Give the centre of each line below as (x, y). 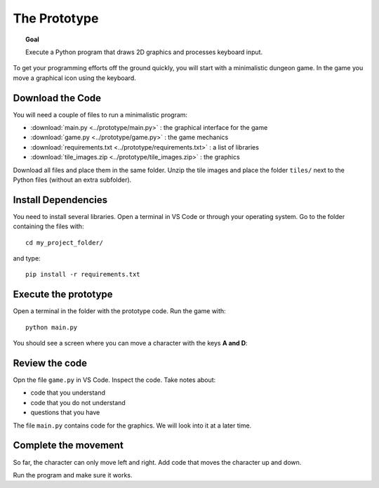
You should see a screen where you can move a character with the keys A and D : (131, 343)
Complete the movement (68, 446)
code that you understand (68, 393)
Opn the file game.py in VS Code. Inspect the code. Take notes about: (114, 380)
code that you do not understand (78, 402)
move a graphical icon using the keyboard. (74, 78)
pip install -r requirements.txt (83, 275)
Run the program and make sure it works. (73, 475)
